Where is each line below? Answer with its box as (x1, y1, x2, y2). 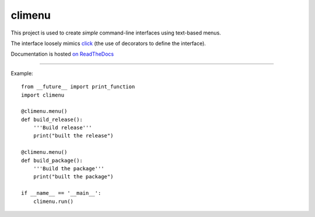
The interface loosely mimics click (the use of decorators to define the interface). (10, 40, 206, 47)
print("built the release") (33, 132, 114, 139)
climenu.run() (33, 198, 74, 205)
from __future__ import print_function (21, 84, 135, 90)
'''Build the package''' (33, 166, 104, 172)
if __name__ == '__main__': (21, 190, 101, 197)
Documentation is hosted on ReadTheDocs (10, 50, 114, 58)
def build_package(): (21, 157, 83, 164)
